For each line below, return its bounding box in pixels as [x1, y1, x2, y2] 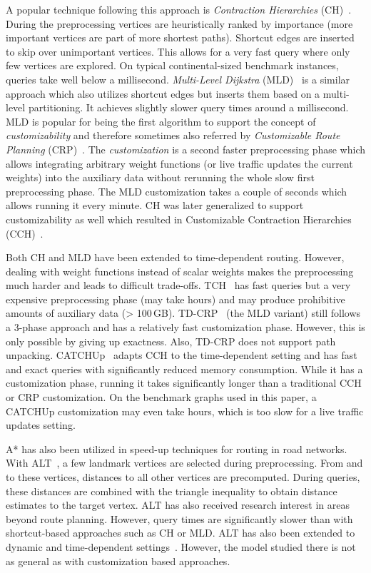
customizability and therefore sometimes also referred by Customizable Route [6, 128, 340, 143]
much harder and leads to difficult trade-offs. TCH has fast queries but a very [6, 278, 351, 293]
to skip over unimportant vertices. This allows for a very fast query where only [6, 44, 350, 59]
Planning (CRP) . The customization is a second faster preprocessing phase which [6, 141, 365, 156]
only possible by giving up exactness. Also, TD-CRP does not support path [6, 333, 336, 348]
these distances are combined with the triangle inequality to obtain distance [6, 483, 337, 498]
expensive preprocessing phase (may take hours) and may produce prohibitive [6, 291, 345, 306]
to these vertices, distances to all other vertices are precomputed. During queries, [6, 470, 360, 484]
